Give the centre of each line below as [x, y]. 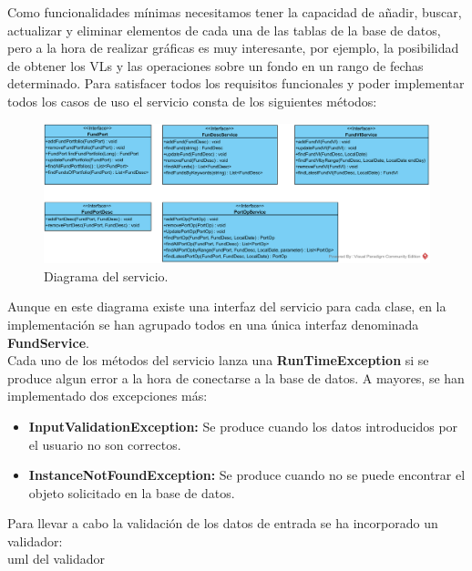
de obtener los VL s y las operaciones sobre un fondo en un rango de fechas [215, 65]
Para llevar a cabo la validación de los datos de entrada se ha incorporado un [223, 523]
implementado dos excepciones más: [108, 396]
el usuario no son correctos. [105, 444]
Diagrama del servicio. [106, 275]
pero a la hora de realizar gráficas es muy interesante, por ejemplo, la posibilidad [233, 48]
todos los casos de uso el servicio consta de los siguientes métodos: [192, 101]
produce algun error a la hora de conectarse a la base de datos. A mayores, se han [236, 377]
